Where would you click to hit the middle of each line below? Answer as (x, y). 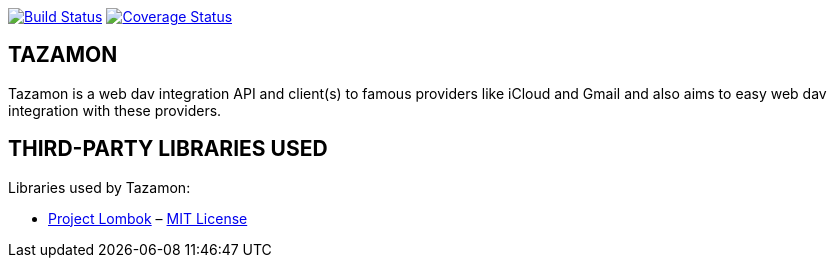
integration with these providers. (115, 110)
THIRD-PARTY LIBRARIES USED (168, 149)
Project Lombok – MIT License (148, 218)
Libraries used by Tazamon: (99, 187)
